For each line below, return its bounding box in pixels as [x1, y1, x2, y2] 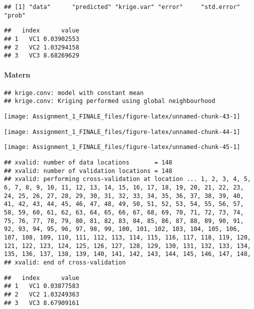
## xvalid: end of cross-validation [4, 258, 126, 266]
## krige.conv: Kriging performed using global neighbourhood [4, 97, 215, 105]
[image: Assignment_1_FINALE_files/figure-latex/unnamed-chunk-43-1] [4, 113, 240, 120]
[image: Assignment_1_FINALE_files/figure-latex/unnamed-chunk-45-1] [4, 143, 240, 151]
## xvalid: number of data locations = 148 [4, 159, 172, 166]
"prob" [4, 11, 25, 19]
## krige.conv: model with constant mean [4, 89, 144, 96]
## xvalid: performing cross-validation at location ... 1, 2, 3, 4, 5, [4, 175, 251, 183]
